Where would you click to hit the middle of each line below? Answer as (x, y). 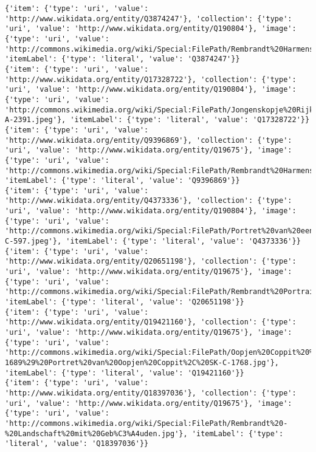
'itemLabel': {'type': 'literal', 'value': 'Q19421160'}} (125, 373)
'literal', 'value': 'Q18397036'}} (77, 444)
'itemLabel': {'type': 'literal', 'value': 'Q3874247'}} (122, 59)
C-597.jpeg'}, (33, 241)
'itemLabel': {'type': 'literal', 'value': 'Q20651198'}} (125, 302)
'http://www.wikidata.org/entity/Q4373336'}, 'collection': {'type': (149, 201)
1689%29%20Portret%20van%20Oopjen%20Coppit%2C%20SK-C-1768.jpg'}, (142, 362)
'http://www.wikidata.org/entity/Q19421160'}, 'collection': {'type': (151, 322)
